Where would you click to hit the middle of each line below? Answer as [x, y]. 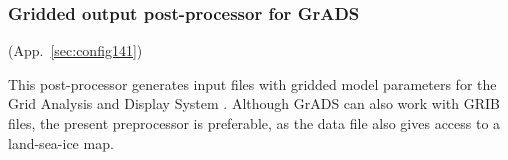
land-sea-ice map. [61, 142]
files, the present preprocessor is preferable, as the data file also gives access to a [254, 123]
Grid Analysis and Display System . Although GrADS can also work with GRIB [254, 103]
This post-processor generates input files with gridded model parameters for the [252, 83]
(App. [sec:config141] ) [75, 50]
